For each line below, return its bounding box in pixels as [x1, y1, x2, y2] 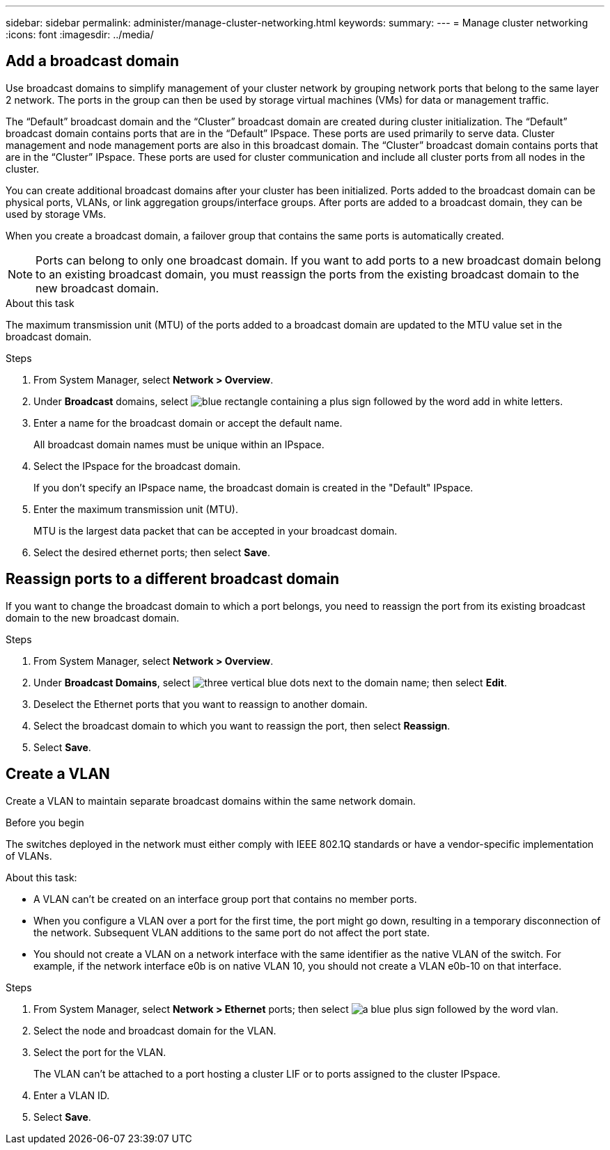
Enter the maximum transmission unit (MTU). [33, 503, 238, 515]
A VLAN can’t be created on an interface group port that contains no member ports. [33, 892, 417, 905]
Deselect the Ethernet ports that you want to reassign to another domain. [33, 698, 368, 710]
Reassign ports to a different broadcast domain [6, 570, 340, 588]
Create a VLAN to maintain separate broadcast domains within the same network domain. [6, 794, 416, 807]
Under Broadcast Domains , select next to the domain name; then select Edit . [33, 676, 507, 688]
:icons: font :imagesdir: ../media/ [6, 29, 154, 40]
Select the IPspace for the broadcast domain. [33, 459, 241, 472]
